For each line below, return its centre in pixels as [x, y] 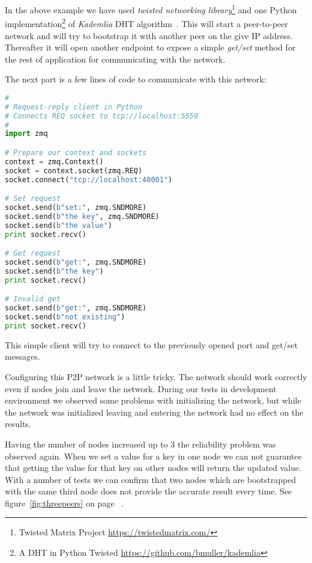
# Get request [33, 254]
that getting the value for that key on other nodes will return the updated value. [153, 468]
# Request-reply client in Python [74, 107]
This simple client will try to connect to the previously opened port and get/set [151, 344]
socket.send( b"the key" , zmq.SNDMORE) [82, 216]
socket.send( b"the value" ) [58, 225]
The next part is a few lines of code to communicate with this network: [136, 79]
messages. [22, 356]
